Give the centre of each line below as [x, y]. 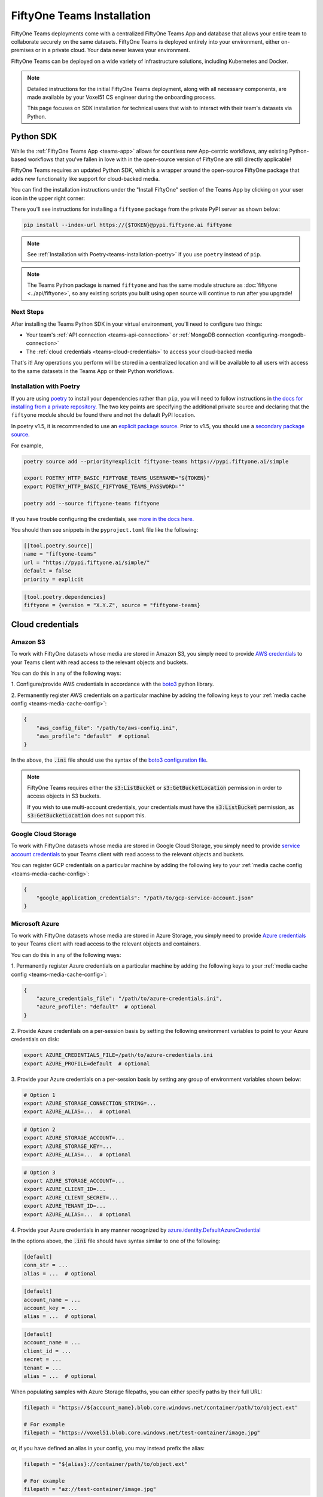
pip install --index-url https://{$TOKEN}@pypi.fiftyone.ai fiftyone [128, 225]
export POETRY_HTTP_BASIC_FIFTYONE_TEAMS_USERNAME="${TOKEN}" [117, 478]
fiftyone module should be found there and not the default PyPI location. [103, 415]
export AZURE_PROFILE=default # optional [87, 1063]
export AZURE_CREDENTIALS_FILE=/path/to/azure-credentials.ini [118, 1055]
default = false [48, 571]
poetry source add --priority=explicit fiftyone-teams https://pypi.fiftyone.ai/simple [156, 461]
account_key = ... [51, 1308]
